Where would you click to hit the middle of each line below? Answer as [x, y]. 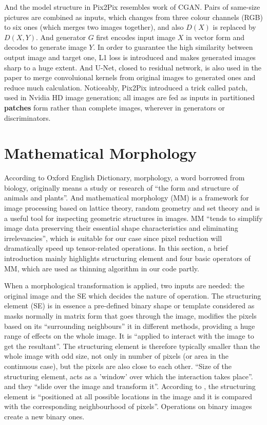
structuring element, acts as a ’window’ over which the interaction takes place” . [129, 376]
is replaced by [234, 27]
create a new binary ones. [44, 416]
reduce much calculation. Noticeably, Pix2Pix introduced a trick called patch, [126, 87]
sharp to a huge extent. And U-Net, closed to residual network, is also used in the [133, 67]
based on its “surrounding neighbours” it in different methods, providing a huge [130, 326]
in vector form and [215, 37]
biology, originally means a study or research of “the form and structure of [121, 187]
